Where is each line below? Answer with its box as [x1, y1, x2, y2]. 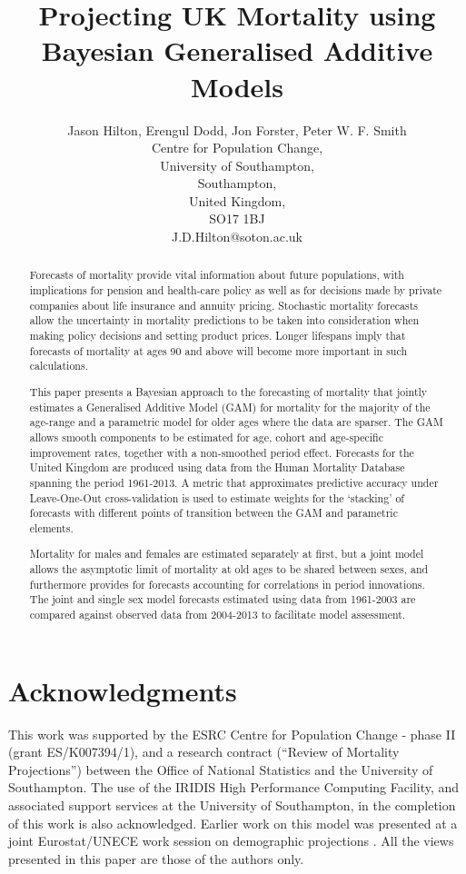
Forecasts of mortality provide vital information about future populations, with [29, 267, 404, 283]
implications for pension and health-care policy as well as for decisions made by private [29, 283, 442, 298]
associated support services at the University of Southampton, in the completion [8, 795, 456, 814]
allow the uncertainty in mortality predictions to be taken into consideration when [29, 313, 420, 328]
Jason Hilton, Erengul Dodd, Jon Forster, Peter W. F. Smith [67, 120, 407, 139]
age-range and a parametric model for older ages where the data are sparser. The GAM [29, 414, 443, 430]
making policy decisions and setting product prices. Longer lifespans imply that [29, 328, 406, 343]
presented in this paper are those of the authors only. [8, 849, 304, 868]
